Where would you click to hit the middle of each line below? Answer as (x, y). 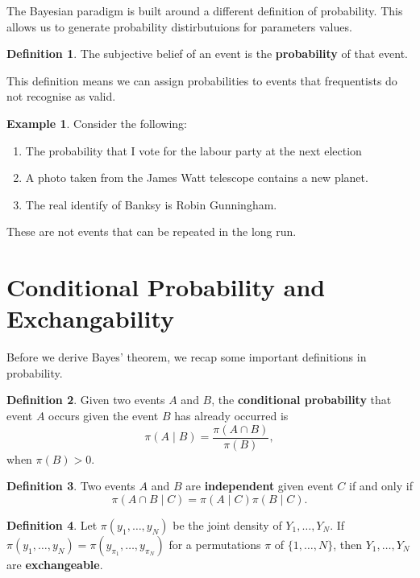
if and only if (381, 486)
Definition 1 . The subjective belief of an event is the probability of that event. (207, 54)
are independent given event (260, 486)
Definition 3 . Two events (71, 486)
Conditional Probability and (166, 287)
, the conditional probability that (301, 400)
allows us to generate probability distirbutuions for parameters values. (179, 26)
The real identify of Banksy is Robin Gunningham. (151, 204)
